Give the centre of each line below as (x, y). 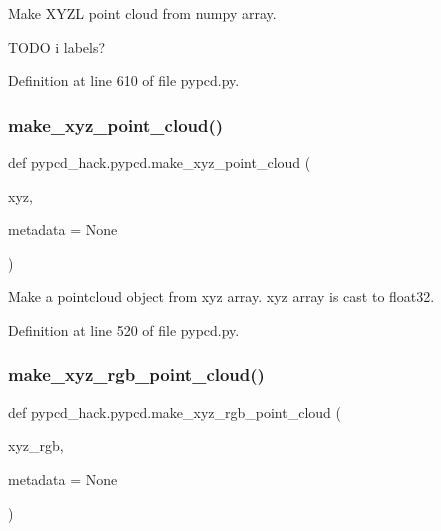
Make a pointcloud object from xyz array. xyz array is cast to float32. (221, 296)
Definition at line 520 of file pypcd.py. (124, 329)
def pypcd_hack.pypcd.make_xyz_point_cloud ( (159, 162)
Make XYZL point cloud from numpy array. (142, 13)
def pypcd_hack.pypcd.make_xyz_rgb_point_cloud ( (174, 411)
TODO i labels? (57, 46)
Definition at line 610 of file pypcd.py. (124, 80)
